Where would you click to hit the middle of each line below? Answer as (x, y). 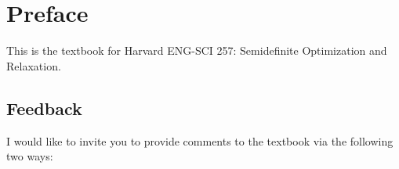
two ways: (30, 156)
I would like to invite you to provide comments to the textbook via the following (200, 140)
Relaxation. (34, 65)
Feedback (44, 108)
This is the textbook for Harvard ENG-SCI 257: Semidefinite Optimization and (197, 50)
